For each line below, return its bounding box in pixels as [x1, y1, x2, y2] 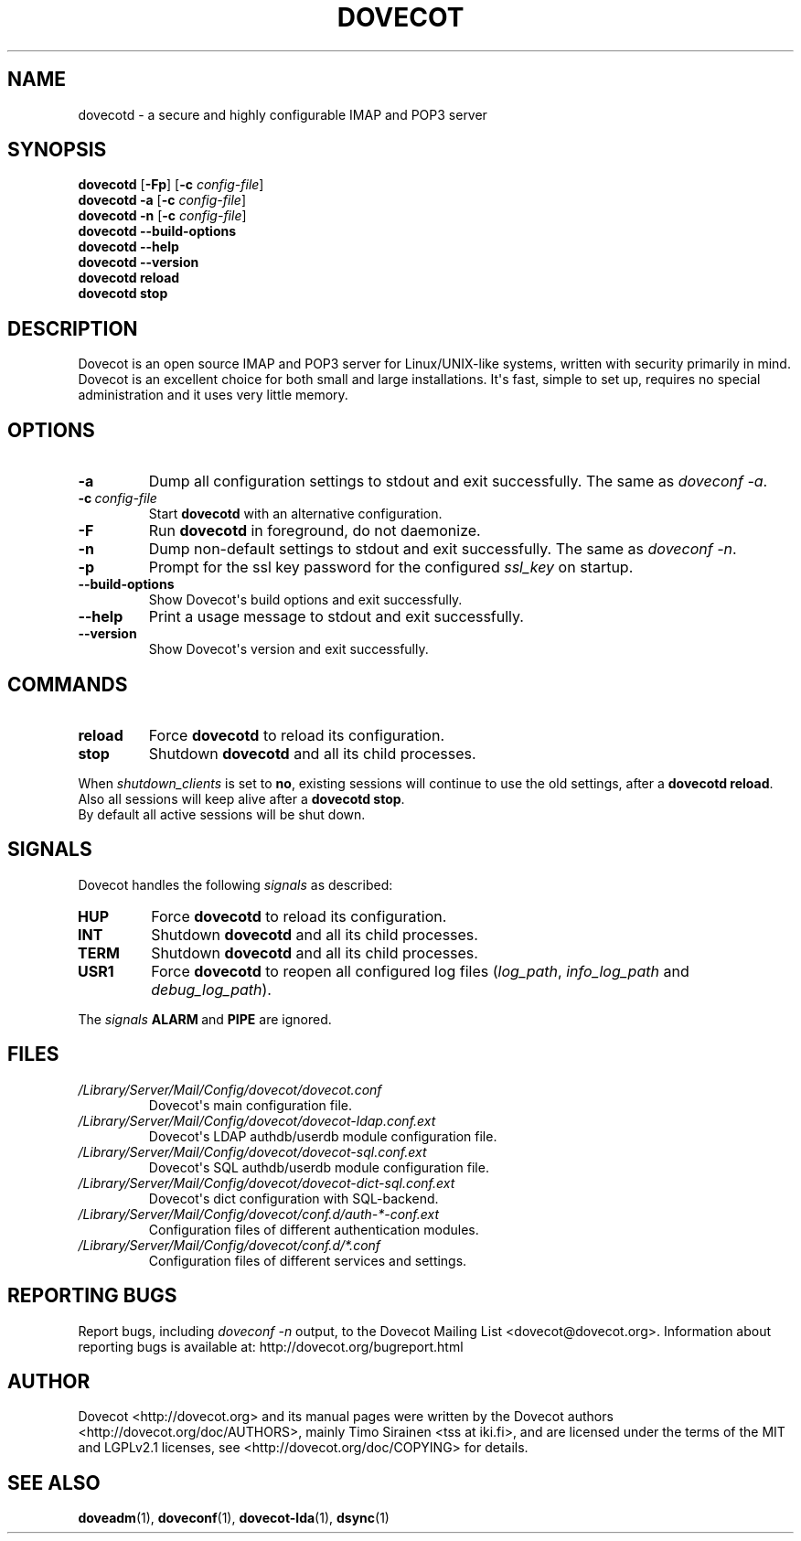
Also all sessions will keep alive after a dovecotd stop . [78, 790, 405, 807]
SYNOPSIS [7, 138, 107, 162]
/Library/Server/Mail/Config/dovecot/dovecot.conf [78, 1081, 382, 1097]
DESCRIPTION [7, 316, 138, 340]
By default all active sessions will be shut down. [78, 806, 366, 822]
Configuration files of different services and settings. [148, 1252, 467, 1268]
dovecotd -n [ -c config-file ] [78, 208, 247, 224]
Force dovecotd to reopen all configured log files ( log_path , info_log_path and [151, 961, 689, 980]
